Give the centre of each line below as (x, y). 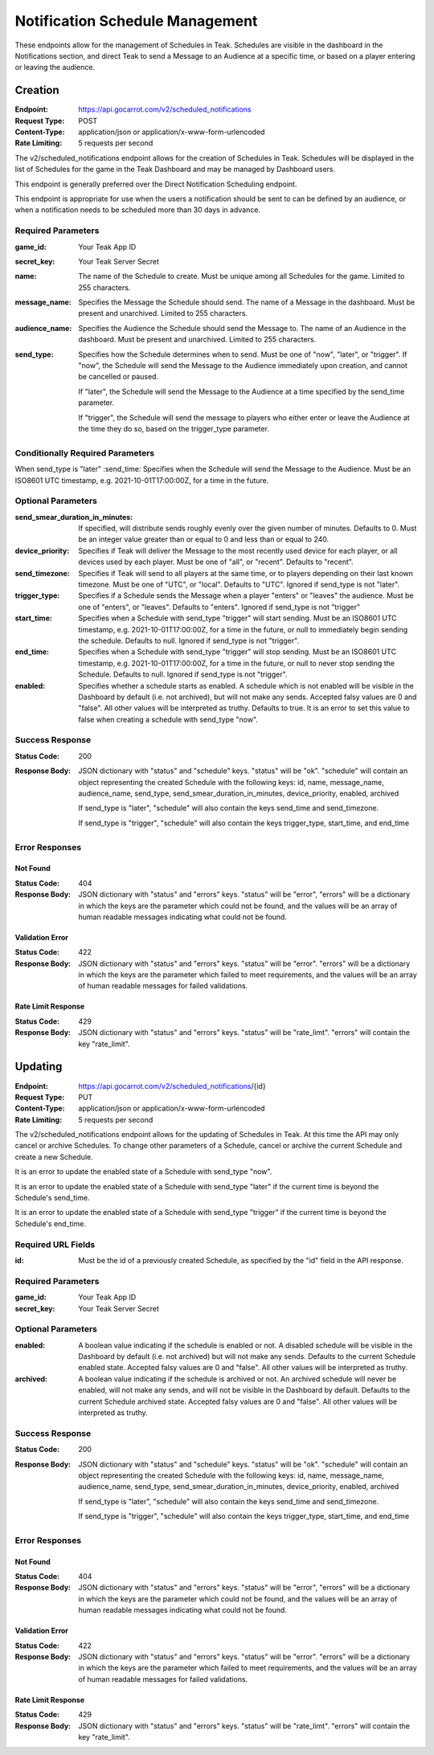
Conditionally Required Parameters (85, 452)
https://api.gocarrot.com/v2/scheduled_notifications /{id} (172, 1086)
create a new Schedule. (54, 1156)
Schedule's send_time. (52, 1198)
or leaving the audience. (55, 67)
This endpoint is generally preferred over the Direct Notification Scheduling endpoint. (156, 184)
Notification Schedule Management (136, 21)
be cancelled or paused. (119, 377)
